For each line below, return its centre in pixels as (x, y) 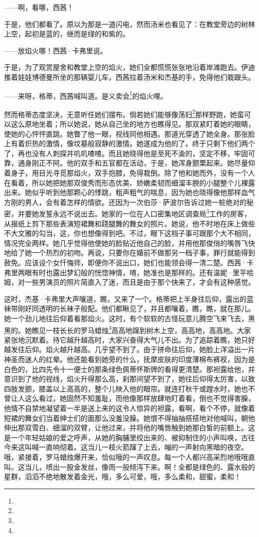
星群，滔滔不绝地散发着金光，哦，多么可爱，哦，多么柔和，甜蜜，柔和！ (123, 476)
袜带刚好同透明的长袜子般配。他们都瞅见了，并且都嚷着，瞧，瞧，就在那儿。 (129, 308)
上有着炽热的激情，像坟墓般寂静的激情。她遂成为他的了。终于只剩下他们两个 (129, 143)
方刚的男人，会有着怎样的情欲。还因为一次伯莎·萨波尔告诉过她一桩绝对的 (125, 202)
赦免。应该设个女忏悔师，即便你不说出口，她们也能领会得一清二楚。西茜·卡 (129, 263)
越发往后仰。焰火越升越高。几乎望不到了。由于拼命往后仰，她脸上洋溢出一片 (129, 349)
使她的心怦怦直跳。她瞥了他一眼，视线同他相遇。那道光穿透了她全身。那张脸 (129, 133)
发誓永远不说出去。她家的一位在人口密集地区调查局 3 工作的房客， (145, 213)
